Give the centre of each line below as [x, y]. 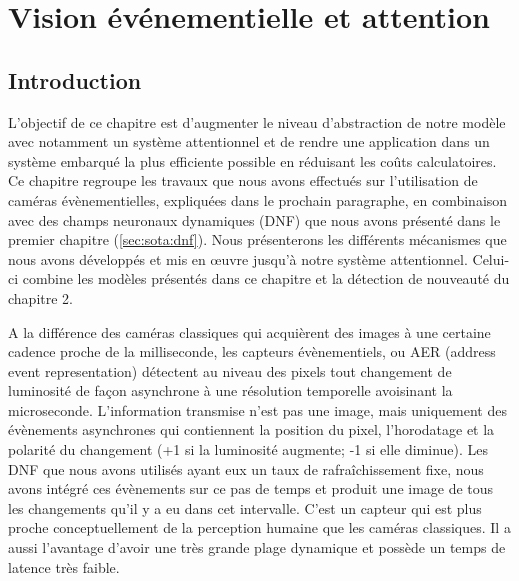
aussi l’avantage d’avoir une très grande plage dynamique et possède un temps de [257, 547]
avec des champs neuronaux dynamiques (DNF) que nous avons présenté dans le [254, 219]
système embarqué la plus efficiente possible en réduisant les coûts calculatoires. [252, 160]
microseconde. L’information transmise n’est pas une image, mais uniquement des [257, 409]
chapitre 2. [40, 297]
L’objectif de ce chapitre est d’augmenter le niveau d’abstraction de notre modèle [257, 121]
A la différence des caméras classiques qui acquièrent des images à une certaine [249, 331]
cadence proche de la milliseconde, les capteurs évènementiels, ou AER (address [252, 351]
